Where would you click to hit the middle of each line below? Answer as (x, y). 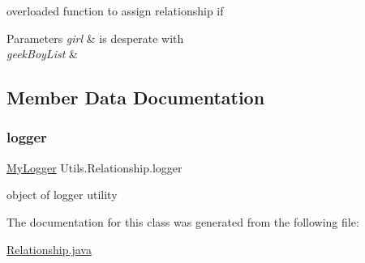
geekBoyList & (42, 54)
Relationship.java (49, 249)
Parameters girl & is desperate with (95, 38)
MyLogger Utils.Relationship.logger (94, 167)
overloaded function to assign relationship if (115, 11)
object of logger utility (62, 195)
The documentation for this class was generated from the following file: (183, 221)
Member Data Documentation (136, 98)
